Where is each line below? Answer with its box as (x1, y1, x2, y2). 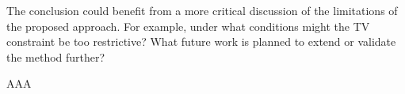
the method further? (6, 48, 105, 65)
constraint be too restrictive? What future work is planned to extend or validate (6, 33, 396, 50)
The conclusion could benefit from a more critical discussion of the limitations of (6, 2, 398, 18)
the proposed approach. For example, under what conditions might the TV (6, 17, 370, 34)
